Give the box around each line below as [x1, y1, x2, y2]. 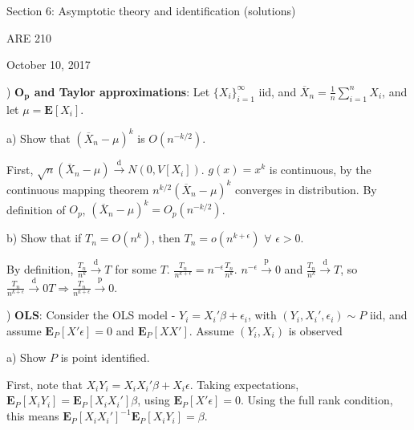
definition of [6, 201, 66, 217]
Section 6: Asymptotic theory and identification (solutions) [6, 2, 296, 18]
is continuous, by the [269, 160, 371, 177]
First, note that [6, 375, 83, 392]
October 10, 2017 [6, 56, 91, 73]
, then [151, 229, 181, 246]
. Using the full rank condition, [241, 391, 393, 408]
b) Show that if [6, 229, 82, 246]
